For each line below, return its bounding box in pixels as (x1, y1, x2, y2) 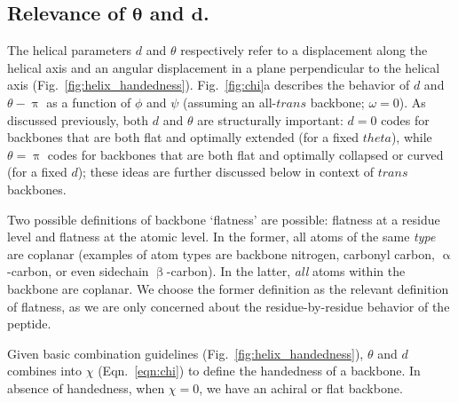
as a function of (46, 92, 131, 111)
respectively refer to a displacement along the (180, 41, 428, 59)
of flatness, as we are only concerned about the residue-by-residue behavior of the (7, 296, 450, 315)
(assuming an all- (183, 92, 277, 111)
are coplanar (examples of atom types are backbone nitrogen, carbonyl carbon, (7, 244, 435, 263)
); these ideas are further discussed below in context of (77, 162, 375, 181)
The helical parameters (7, 41, 132, 59)
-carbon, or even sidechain (7, 262, 149, 281)
